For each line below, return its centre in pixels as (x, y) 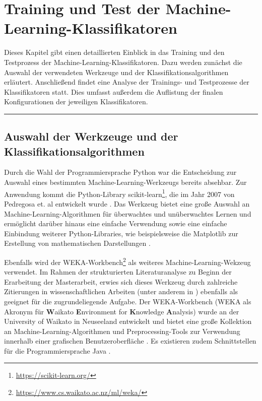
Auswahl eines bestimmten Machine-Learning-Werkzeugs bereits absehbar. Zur (125, 182)
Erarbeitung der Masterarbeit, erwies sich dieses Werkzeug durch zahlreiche (121, 281)
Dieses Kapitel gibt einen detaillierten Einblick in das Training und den (114, 52)
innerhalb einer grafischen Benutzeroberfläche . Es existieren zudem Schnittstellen (130, 341)
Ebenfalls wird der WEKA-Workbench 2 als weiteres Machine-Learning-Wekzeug (127, 261)
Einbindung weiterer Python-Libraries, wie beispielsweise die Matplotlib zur (121, 233)
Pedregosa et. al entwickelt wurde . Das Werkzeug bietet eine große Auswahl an (127, 203)
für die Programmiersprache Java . (57, 350)
